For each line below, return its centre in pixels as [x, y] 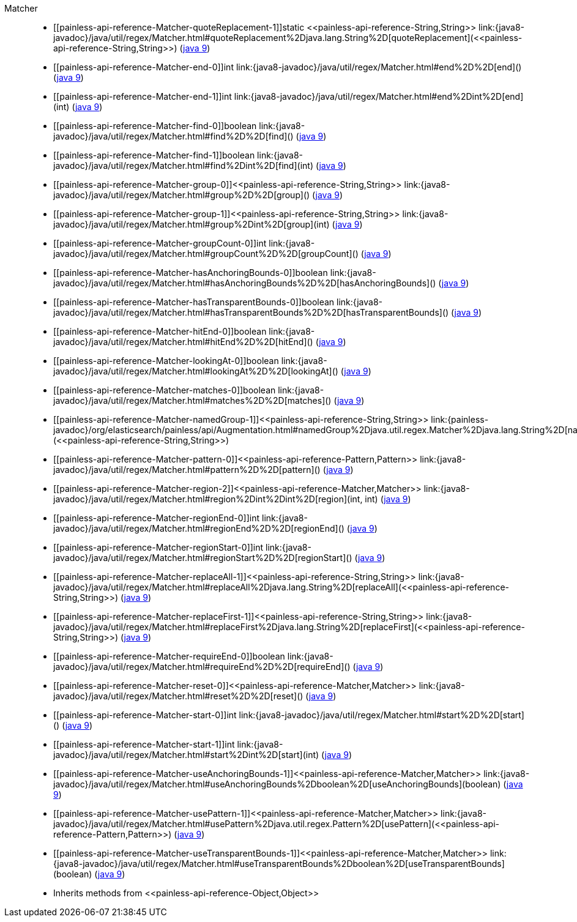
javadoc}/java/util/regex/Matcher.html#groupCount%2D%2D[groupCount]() [206, 254]
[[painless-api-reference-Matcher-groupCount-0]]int [160, 243]
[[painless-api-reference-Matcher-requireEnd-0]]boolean [169, 656]
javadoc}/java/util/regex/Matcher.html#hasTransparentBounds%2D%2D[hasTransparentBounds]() [251, 312]
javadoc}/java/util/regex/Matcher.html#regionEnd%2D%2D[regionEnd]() [199, 528]
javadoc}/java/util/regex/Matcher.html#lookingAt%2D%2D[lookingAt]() [196, 371]
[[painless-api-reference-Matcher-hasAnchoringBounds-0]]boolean [191, 273]
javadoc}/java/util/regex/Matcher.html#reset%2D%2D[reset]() [178, 696]
